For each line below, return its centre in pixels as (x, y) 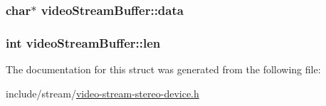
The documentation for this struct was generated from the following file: (163, 69)
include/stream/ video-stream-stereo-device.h (102, 93)
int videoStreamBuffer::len (83, 42)
